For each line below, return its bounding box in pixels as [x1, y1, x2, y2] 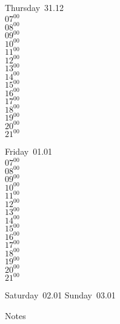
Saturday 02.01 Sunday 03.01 [5, 289, 116, 301]
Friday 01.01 [5, 145, 53, 158]
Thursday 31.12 [5, 1, 64, 13]
